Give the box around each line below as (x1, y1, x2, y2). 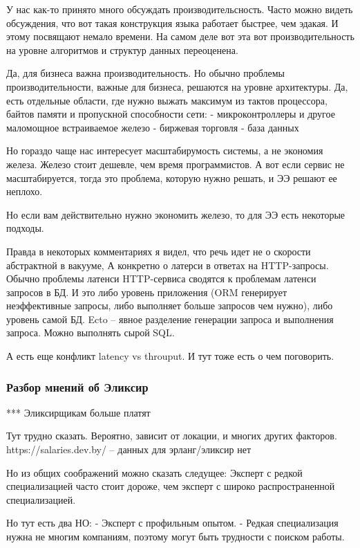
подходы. (6, 221, 44, 235)
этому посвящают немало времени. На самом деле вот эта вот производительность (6, 29, 354, 44)
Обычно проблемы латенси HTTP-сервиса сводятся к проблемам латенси (6, 271, 316, 286)
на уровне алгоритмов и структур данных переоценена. (6, 42, 238, 57)
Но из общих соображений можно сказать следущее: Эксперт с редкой (6, 465, 303, 479)
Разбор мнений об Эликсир (6, 378, 149, 395)
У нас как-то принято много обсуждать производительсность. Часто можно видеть (6, 2, 353, 16)
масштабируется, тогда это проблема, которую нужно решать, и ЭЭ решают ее (6, 170, 337, 185)
